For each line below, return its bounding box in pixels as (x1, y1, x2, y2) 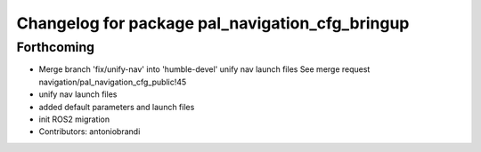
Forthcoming (16, 39, 95, 55)
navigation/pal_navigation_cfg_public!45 (38, 76, 187, 87)
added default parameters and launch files (38, 101, 195, 112)
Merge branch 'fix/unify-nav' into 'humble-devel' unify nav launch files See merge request (38, 64, 371, 75)
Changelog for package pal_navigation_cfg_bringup (16, 13, 410, 33)
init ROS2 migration (38, 114, 110, 124)
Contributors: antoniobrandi (38, 126, 141, 137)
